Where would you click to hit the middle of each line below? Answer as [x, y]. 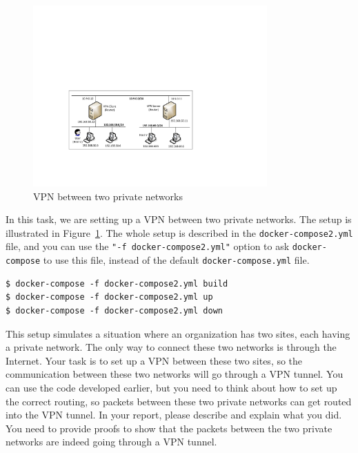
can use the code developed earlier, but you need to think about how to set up [171, 387]
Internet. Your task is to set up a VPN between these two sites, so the [154, 360]
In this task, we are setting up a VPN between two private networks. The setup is [179, 219]
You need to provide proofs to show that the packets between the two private [169, 428]
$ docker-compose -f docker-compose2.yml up [109, 297]
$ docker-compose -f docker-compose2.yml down [114, 310]
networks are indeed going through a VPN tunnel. [111, 442]
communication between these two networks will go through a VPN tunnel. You [175, 374]
